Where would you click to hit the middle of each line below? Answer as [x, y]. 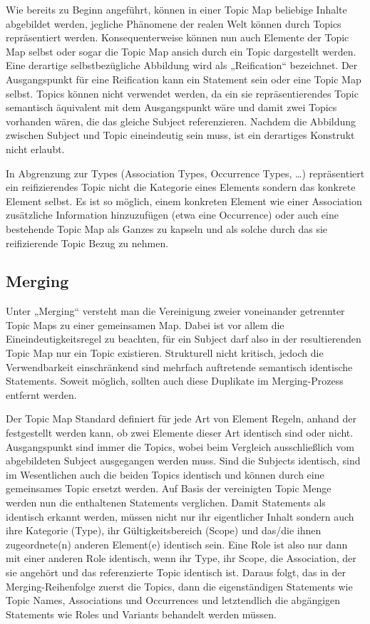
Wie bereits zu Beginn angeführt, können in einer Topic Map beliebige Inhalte [176, 9]
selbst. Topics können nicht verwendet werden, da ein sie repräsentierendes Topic [182, 93]
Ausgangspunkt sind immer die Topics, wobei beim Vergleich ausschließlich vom [180, 446]
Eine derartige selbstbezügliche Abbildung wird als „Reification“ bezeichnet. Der [182, 65]
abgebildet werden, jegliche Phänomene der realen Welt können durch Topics [174, 23]
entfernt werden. [41, 394]
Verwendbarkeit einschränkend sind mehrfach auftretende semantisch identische [179, 366]
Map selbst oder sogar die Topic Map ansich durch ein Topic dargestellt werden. [181, 51]
